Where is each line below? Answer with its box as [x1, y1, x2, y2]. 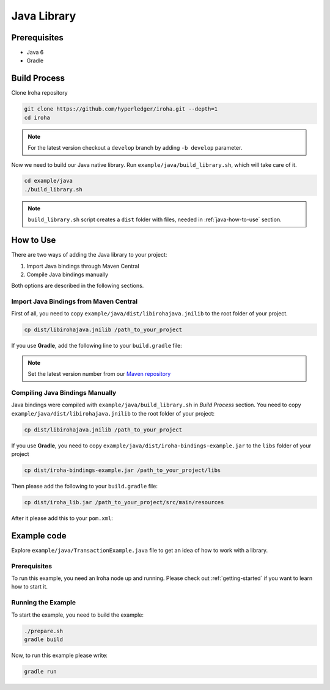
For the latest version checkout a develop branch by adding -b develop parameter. [28, 144, 243, 152]
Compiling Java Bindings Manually [11, 388, 117, 397]
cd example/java [24, 177, 73, 185]
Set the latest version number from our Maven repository [28, 370, 171, 378]
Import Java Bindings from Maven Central [11, 297, 138, 306]
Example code [11, 530, 67, 541]
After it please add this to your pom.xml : [11, 515, 113, 522]
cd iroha [24, 114, 51, 121]
